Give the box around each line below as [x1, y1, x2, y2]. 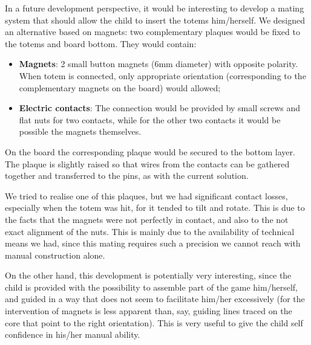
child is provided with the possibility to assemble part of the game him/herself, [5, 280, 298, 293]
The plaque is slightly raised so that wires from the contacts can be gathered [5, 157, 290, 170]
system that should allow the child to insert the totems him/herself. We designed [5, 13, 306, 26]
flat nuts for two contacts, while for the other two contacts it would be [19, 113, 281, 126]
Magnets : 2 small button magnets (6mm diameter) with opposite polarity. [19, 57, 298, 70]
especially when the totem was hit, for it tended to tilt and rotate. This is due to [5, 201, 305, 214]
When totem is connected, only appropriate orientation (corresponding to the [19, 69, 306, 82]
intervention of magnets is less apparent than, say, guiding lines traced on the [5, 305, 292, 317]
